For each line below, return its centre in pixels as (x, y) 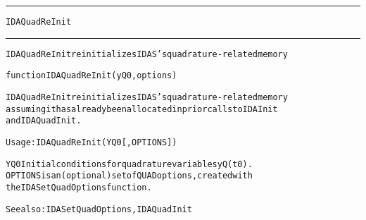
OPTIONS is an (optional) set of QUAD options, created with (129, 176)
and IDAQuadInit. (44, 121)
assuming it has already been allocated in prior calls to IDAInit (142, 109)
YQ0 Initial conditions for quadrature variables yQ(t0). (129, 164)
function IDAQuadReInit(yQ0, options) (91, 76)
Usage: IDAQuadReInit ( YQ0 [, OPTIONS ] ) (91, 142)
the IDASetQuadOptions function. (79, 187)
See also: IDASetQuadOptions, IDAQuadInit (99, 209)
